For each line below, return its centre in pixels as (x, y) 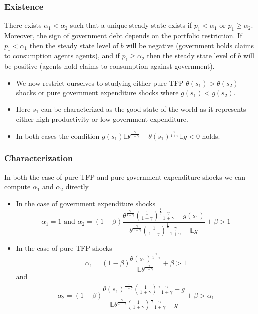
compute (18, 186)
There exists (23, 25)
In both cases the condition (58, 136)
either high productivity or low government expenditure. (102, 119)
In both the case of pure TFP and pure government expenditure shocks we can (125, 176)
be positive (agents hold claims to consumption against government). (110, 66)
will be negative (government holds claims (190, 45)
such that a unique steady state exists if (131, 25)
